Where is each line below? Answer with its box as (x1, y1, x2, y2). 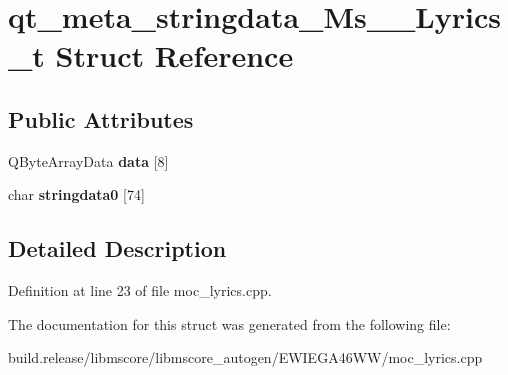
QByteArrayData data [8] (8, 150, 169, 171)
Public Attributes (8, 103, 194, 134)
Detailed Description (8, 233, 227, 264)
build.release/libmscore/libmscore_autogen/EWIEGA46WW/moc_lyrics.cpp (8, 347, 483, 368)
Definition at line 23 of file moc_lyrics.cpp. (8, 280, 272, 301)
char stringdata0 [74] (8, 184, 145, 205)
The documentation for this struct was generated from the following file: (8, 313, 451, 334)
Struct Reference (55, 35, 294, 76)
